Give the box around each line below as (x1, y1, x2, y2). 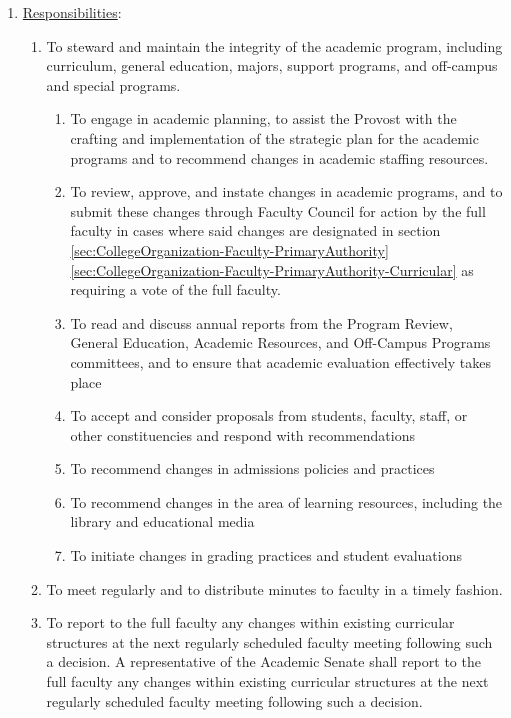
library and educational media (70, 511, 255, 532)
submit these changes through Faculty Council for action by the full (70, 200, 486, 221)
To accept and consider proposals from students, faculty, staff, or (70, 405, 468, 426)
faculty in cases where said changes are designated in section (70, 220, 441, 241)
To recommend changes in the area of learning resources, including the (70, 491, 503, 512)
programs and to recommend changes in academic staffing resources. (70, 147, 489, 168)
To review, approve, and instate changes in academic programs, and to (70, 181, 503, 202)
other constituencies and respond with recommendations (70, 424, 415, 445)
